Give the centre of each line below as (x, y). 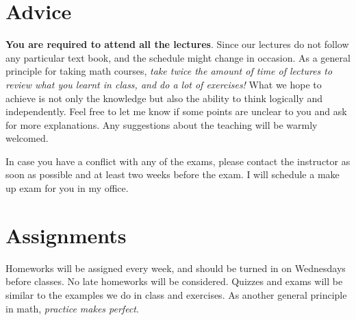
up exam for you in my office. (67, 188)
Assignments (66, 235)
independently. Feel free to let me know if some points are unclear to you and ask (176, 111)
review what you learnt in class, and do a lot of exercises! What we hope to (164, 84)
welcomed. (27, 138)
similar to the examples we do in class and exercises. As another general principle (176, 294)
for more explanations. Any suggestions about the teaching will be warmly (162, 124)
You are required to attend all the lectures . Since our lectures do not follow (177, 44)
